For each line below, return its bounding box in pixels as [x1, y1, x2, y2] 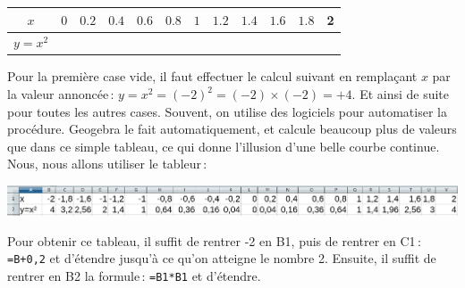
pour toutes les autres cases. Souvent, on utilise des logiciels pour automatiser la [7, 102, 447, 120]
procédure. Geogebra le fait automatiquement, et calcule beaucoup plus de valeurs [7, 119, 457, 138]
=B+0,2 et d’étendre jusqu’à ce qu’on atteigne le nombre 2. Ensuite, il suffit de [7, 249, 436, 267]
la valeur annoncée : [7, 85, 114, 103]
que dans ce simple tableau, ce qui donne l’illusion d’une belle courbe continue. [7, 136, 440, 155]
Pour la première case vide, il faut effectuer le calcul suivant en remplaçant [7, 67, 418, 86]
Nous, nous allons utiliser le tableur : [7, 154, 207, 173]
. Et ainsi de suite [351, 85, 450, 103]
